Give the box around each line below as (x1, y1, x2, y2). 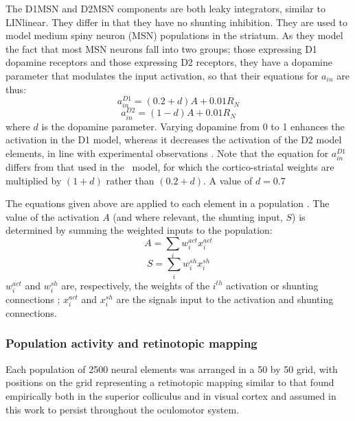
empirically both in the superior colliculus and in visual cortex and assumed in (5, 388, 336, 402)
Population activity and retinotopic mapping (5, 335, 257, 352)
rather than (106, 173, 154, 187)
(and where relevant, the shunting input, (113, 209, 283, 224)
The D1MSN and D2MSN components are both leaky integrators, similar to (5, 1, 325, 15)
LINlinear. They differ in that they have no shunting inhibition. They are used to (5, 14, 347, 29)
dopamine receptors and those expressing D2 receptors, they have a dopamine (5, 55, 332, 69)
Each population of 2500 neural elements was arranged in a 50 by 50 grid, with (5, 361, 338, 376)
